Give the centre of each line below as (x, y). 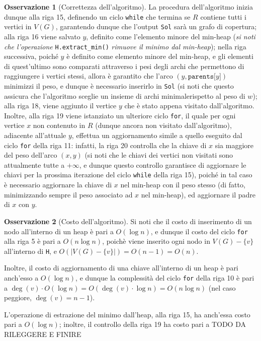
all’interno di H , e (30, 251)
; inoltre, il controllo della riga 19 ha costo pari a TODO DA (152, 324)
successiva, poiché (31, 56)
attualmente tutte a (34, 164)
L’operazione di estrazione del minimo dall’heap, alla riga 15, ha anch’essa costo (127, 314)
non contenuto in (59, 125)
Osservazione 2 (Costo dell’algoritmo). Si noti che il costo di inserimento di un (128, 221)
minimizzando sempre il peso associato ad (68, 194)
